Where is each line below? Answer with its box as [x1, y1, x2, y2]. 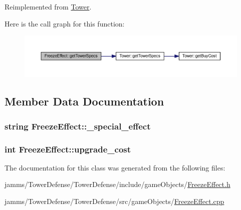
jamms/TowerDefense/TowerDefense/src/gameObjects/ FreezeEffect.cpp [5, 196, 224, 206]
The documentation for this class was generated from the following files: [5, 162, 225, 172]
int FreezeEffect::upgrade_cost [5, 142, 131, 155]
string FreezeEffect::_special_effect [5, 119, 151, 132]
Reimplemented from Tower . [5, 1, 92, 11]
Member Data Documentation [5, 93, 164, 109]
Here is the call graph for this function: [5, 18, 125, 28]
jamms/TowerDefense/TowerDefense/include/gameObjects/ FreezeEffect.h [5, 179, 230, 189]
